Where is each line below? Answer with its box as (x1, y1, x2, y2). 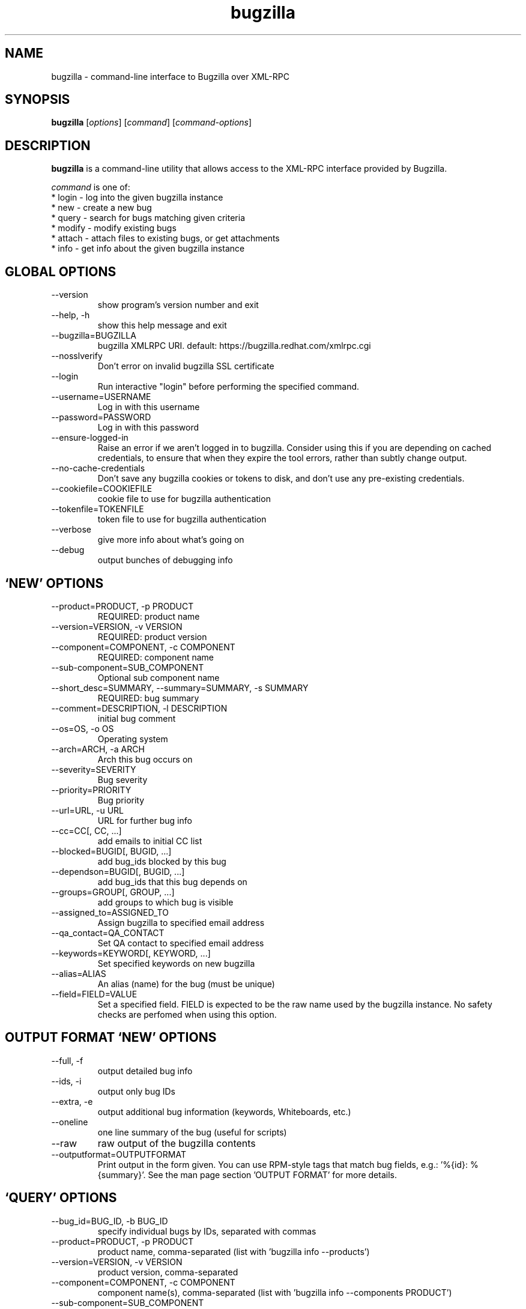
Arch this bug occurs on (97, 754, 193, 764)
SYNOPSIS (5, 92, 70, 107)
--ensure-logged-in (51, 432, 128, 443)
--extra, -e (51, 1096, 93, 1107)
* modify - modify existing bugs (51, 223, 177, 234)
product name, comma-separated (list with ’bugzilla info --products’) (97, 1246, 370, 1257)
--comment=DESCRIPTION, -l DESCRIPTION (51, 703, 228, 713)
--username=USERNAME (51, 391, 151, 402)
